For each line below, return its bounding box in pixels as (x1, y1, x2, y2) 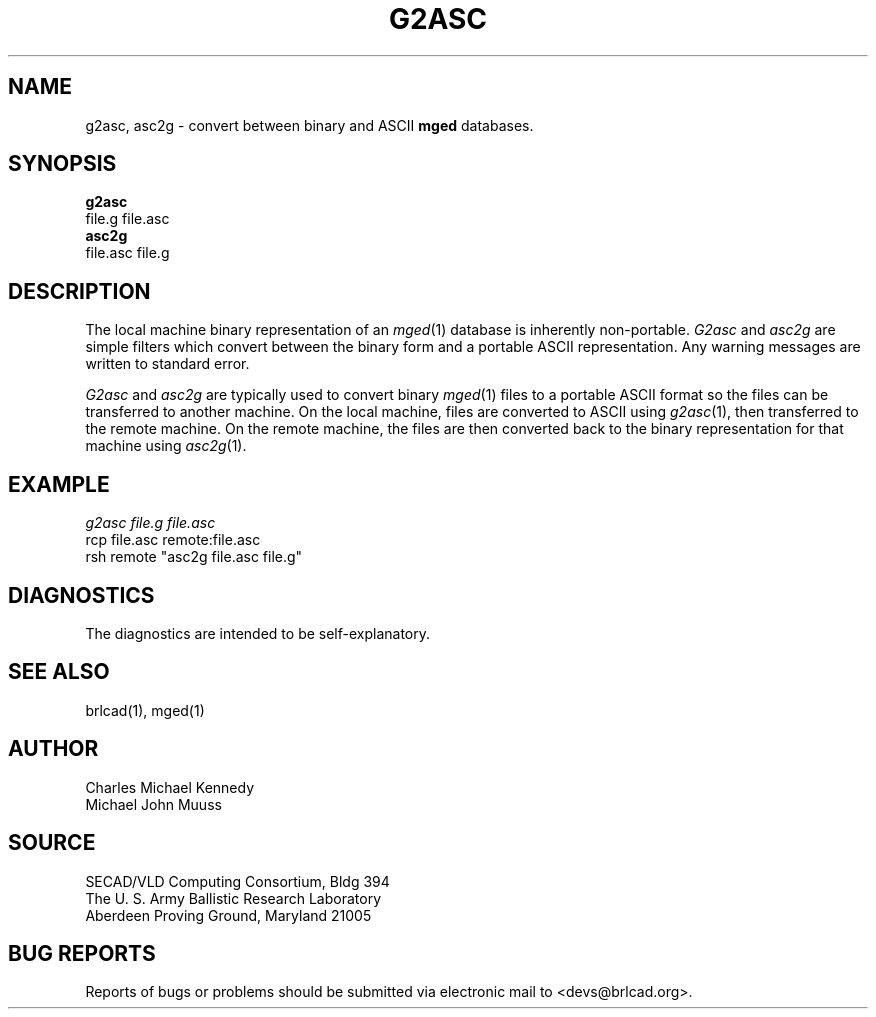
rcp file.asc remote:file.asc (85, 531, 261, 549)
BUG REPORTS (8, 940, 156, 966)
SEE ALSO (8, 659, 110, 685)
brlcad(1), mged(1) (85, 701, 205, 719)
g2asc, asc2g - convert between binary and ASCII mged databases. (85, 116, 534, 134)
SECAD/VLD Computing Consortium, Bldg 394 (85, 872, 390, 890)
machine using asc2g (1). (85, 437, 247, 455)
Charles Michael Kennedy (85, 778, 255, 796)
